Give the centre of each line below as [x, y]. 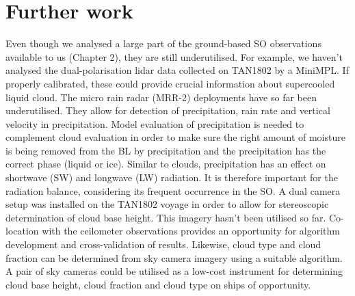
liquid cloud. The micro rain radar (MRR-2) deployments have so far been [161, 97]
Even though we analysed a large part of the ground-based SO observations [163, 43]
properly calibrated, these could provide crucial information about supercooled [170, 83]
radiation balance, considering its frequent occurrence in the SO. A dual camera [173, 190]
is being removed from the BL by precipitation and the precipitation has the [166, 150]
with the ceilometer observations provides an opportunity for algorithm [191, 231]
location [22, 231]
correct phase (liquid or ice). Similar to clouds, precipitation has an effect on [166, 164]
